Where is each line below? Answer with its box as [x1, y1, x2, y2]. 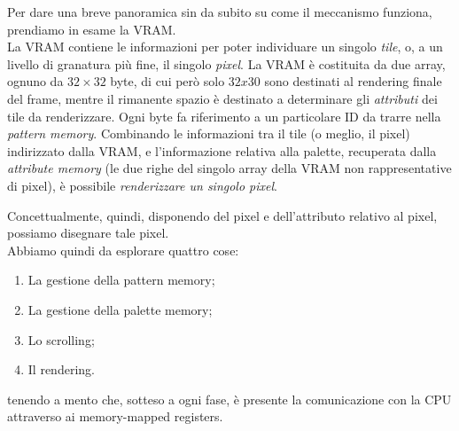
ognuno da [7, 72, 64, 90]
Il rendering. [27, 360, 95, 379]
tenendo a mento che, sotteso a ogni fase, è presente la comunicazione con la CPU [7, 389, 452, 408]
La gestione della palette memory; [27, 300, 213, 318]
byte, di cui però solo [110, 72, 225, 90]
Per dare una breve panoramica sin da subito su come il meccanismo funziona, [7, 3, 432, 20]
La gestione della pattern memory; [27, 270, 215, 289]
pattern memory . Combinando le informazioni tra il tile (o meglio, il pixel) [7, 124, 410, 143]
